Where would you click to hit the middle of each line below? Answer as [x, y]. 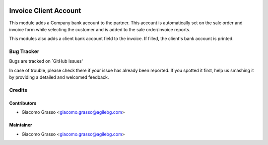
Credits [18, 90]
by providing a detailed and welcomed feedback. [59, 77]
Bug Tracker [24, 51]
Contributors [23, 103]
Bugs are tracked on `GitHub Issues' [46, 61]
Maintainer [21, 125]
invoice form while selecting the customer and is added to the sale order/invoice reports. [100, 29]
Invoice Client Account [45, 11]
